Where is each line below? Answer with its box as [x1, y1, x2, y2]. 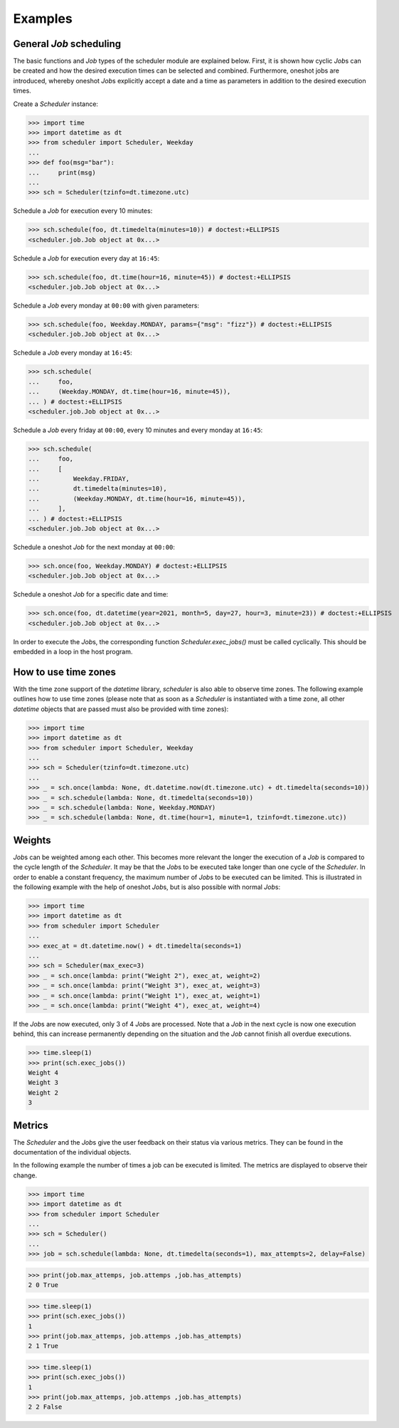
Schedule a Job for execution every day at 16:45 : [13, 253, 160, 263]
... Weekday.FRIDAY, [28, 475, 130, 483]
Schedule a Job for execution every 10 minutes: [13, 206, 153, 215]
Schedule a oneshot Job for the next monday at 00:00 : [13, 543, 176, 552]
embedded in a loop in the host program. [13, 648, 133, 656]
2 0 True [28, 1281, 59, 1289]
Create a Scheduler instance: [13, 100, 99, 108]
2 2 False [28, 1403, 63, 1411]
